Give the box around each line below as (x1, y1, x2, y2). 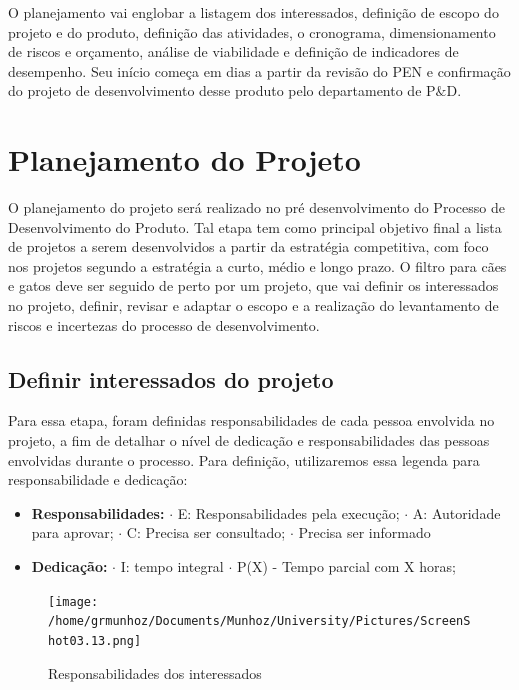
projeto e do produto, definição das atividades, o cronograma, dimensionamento (8, 21, 496, 42)
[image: (48, 594, 99, 609)
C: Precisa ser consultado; (126, 522, 286, 543)
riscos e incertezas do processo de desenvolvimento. (8, 314, 320, 335)
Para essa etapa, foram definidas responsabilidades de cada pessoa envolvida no (8, 410, 495, 431)
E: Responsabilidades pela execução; (177, 502, 400, 523)
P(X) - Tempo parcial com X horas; (236, 556, 456, 577)
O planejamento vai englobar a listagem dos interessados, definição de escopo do (8, 2, 499, 22)
